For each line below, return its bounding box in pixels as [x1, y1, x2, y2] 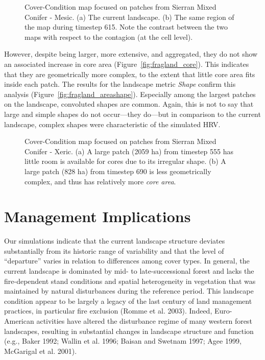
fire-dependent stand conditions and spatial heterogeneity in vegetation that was [4, 275, 256, 286]
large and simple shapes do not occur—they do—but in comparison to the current [4, 108, 261, 119]
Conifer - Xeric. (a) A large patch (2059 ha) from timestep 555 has [25, 146, 233, 156]
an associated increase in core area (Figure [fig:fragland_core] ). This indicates [4, 58, 249, 69]
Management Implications [4, 206, 191, 227]
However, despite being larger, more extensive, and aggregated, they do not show [4, 49, 258, 59]
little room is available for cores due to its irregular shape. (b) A [25, 156, 226, 166]
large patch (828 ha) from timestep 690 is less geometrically [25, 165, 211, 176]
